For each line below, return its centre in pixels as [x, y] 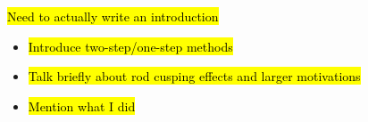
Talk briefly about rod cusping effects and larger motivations [194, 76]
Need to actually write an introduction [113, 16]
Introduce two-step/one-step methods [130, 46]
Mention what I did [82, 106]
